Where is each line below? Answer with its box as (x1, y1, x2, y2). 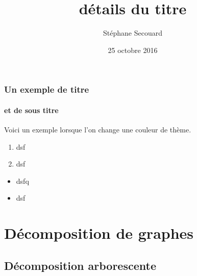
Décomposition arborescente (4, 257, 156, 273)
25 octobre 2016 (108, 44, 158, 55)
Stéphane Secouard (103, 27, 162, 38)
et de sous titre (4, 104, 59, 115)
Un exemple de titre (4, 83, 89, 96)
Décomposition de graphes (4, 223, 194, 243)
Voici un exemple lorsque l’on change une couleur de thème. (4, 124, 191, 135)
